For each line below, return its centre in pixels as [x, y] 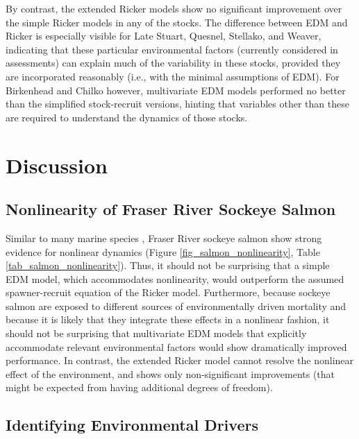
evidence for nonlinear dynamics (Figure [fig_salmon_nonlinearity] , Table [163, 251]
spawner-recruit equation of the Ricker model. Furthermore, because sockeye [168, 292]
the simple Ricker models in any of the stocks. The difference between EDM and [177, 22]
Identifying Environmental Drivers [132, 425]
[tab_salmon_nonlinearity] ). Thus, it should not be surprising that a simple [168, 265]
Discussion [57, 165]
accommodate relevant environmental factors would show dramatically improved [176, 346]
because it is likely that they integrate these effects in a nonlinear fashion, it [168, 319]
